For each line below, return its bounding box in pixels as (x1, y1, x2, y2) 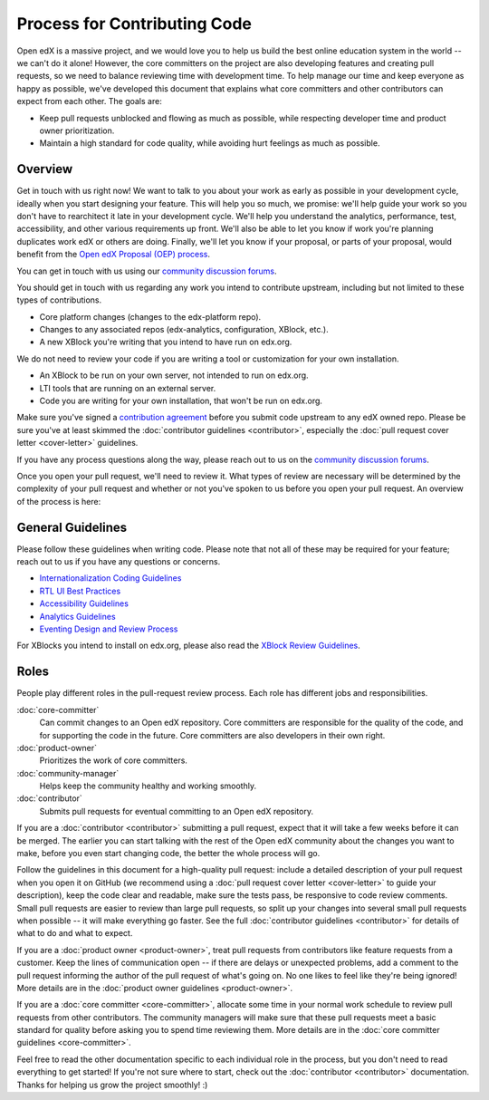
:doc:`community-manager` (16, 767, 120, 778)
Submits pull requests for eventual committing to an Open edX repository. (39, 806, 314, 816)
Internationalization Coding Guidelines (39, 573, 182, 584)
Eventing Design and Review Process (39, 623, 178, 634)
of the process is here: (16, 496, 101, 507)
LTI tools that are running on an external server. (39, 382, 216, 393)
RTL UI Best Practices (39, 585, 121, 596)
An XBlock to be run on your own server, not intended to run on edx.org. (39, 370, 309, 381)
